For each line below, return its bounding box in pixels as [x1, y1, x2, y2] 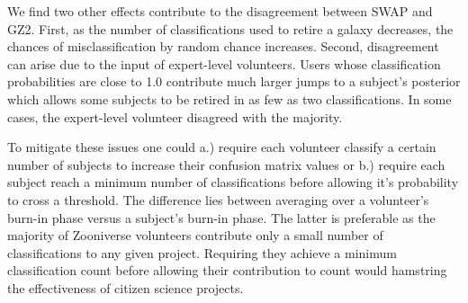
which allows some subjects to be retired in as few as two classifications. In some [7, 89, 452, 108]
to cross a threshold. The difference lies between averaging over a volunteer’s [7, 190, 429, 209]
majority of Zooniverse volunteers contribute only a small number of [7, 226, 383, 245]
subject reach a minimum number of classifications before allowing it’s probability [7, 173, 459, 192]
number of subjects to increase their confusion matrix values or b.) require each [7, 155, 445, 174]
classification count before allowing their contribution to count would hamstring [7, 261, 447, 280]
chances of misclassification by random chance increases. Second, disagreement [7, 37, 439, 56]
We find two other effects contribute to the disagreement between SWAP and [7, 2, 433, 20]
